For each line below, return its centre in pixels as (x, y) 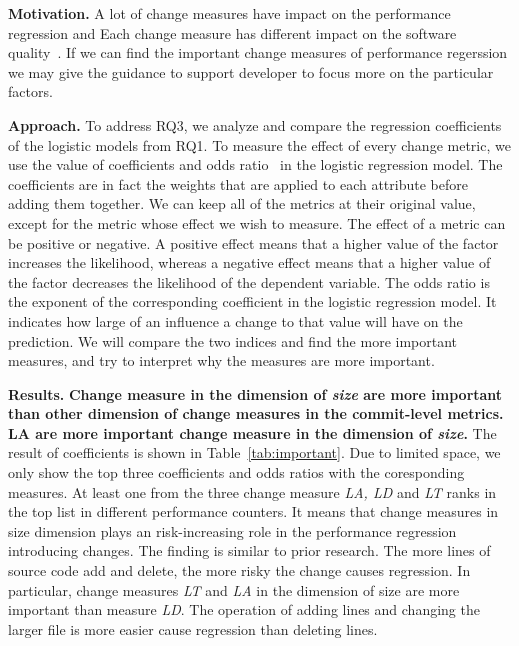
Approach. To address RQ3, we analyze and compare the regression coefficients (255, 124)
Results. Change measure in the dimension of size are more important (255, 393)
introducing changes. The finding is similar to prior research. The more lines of (249, 550)
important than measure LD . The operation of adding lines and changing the (244, 609)
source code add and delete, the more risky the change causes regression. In (239, 570)
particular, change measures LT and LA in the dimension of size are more (234, 589)
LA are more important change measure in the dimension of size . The (252, 432)
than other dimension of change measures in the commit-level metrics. (256, 413)
